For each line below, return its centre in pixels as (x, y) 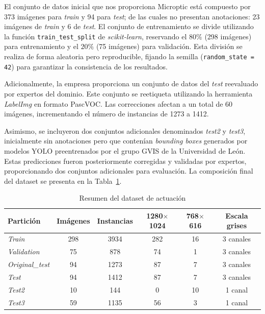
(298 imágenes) (228, 36)
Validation (24, 251)
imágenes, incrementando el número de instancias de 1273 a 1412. (107, 114)
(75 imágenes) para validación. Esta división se (169, 46)
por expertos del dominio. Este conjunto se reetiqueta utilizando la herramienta (128, 93)
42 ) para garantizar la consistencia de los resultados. (86, 66)
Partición (24, 220)
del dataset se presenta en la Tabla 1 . (63, 180)
